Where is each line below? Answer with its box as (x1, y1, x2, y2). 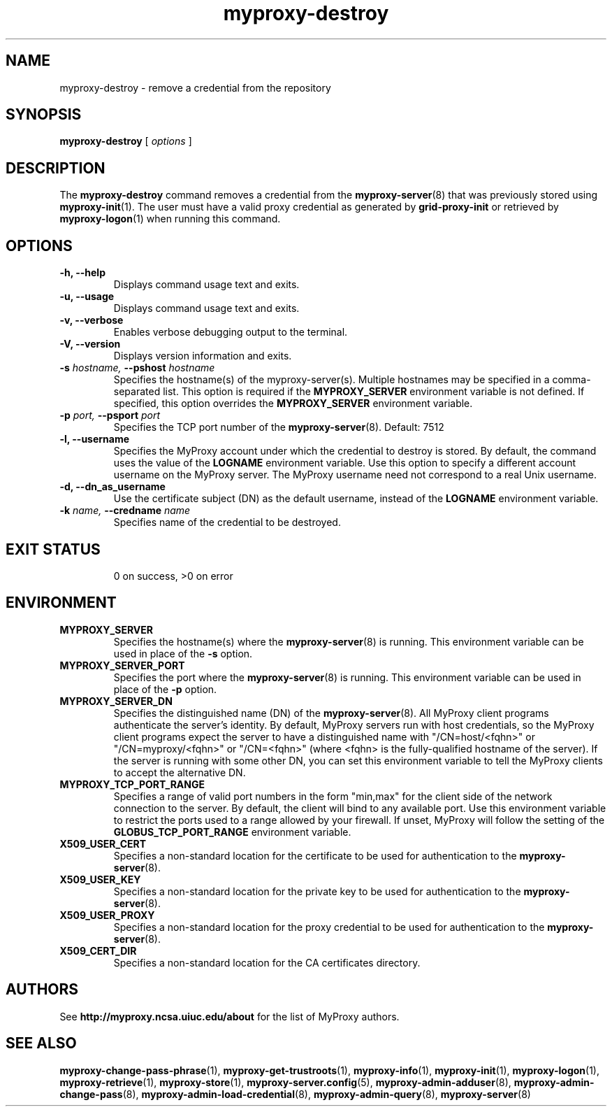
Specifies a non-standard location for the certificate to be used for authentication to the (113, 849, 517, 862)
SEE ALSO (6, 1034, 77, 1053)
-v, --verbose (59, 314, 124, 327)
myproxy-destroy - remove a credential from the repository (59, 81, 331, 94)
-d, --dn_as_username (59, 480, 166, 493)
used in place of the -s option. (113, 647, 253, 660)
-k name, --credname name (59, 504, 191, 517)
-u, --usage (59, 290, 115, 303)
